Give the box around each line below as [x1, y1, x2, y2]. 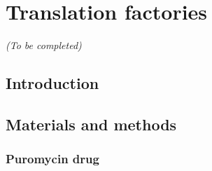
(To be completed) [6, 38, 82, 53]
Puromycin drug [6, 150, 99, 167]
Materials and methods [6, 113, 177, 135]
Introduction [6, 72, 99, 94]
